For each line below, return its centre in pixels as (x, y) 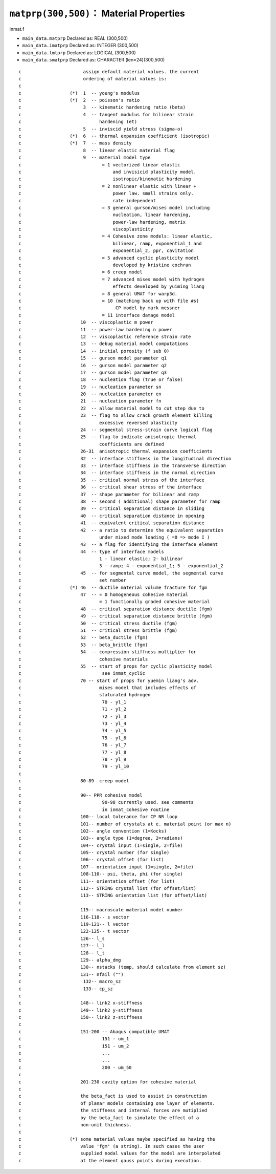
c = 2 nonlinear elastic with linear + (108, 186)
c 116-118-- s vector (74, 917)
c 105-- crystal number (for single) (94, 853)
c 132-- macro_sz (70, 981)
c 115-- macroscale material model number (101, 910)
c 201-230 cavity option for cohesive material (108, 1082)
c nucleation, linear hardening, (105, 215)
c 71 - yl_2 (73, 709)
